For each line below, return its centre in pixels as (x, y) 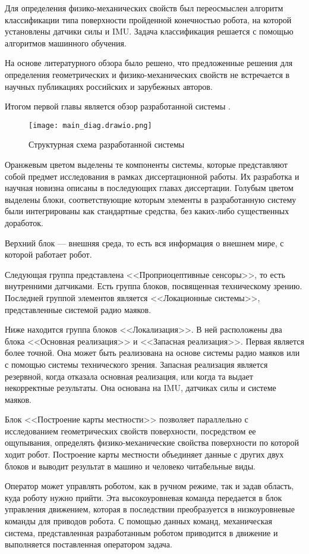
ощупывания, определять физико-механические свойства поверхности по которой (152, 442)
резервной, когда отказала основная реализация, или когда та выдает (129, 376)
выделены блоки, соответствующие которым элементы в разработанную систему (151, 199)
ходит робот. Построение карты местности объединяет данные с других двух (144, 454)
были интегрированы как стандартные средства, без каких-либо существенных (147, 211)
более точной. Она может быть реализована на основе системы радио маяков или (152, 353)
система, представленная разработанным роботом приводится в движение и (141, 532)
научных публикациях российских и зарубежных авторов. (109, 86)
